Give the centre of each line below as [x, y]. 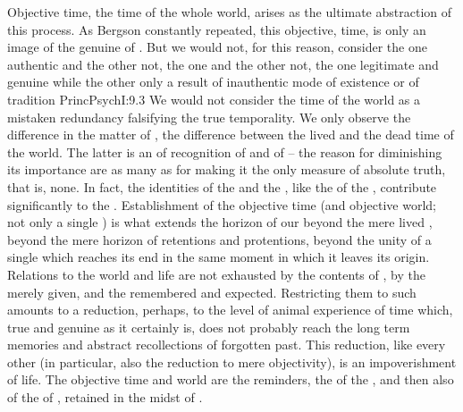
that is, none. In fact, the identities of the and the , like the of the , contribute [222, 186]
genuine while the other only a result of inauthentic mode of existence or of [213, 82]
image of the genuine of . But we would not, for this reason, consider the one [217, 47]
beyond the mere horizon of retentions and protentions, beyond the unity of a [219, 239]
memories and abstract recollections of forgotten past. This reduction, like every [227, 345]
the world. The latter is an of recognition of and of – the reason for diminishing [225, 151]
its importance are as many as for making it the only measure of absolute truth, [227, 169]
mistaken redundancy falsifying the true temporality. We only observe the [209, 117]
